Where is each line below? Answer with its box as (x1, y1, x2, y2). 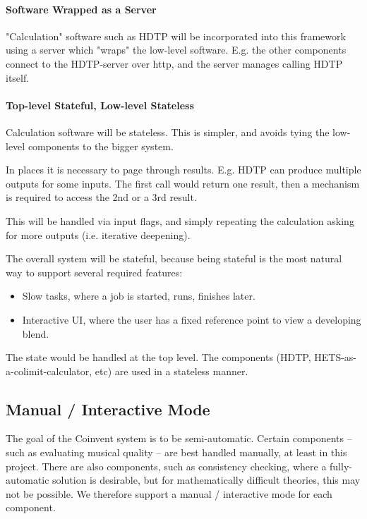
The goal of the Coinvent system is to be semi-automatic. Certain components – (6, 431, 352, 446)
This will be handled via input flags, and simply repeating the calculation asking (6, 213, 354, 228)
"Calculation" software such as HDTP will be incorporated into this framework (6, 28, 346, 43)
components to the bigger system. (28, 138, 174, 153)
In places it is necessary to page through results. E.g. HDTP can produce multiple (6, 162, 361, 177)
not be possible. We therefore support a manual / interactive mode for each (6, 486, 332, 501)
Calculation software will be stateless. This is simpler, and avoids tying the (6, 124, 330, 139)
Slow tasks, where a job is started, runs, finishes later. (22, 288, 255, 303)
